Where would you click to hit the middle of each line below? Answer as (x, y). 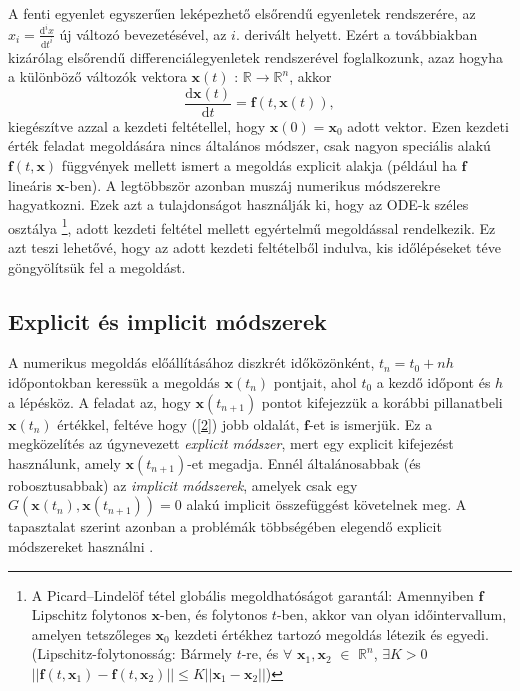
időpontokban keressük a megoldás (114, 382)
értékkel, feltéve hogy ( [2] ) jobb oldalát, (178, 423)
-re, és (260, 653)
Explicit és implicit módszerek (167, 320)
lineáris (30, 184)
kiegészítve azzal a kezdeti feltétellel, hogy (137, 125)
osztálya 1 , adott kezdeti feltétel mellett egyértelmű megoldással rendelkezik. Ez (252, 226)
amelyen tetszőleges (91, 633)
